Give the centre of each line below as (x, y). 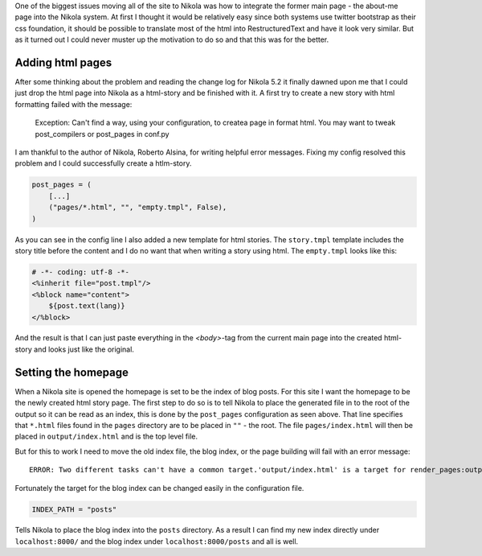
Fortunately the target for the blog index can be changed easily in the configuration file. (159, 488)
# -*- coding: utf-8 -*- (81, 272)
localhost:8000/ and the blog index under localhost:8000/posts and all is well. (157, 541)
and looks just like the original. (84, 349)
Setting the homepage (71, 372)
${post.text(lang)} (87, 306)
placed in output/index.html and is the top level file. (106, 437)
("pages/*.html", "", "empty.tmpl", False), (138, 208)
